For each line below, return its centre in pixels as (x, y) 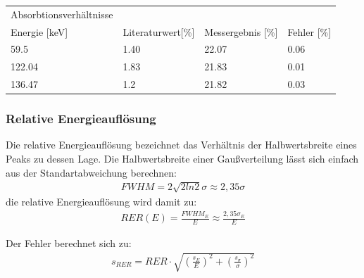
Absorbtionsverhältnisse (62, 14)
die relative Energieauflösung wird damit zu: (101, 201)
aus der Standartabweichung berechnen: (91, 172)
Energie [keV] (39, 31)
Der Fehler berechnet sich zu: (69, 242)
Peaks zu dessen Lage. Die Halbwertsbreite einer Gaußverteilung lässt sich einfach (182, 159)
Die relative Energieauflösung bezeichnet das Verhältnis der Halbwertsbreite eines (181, 145)
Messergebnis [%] (241, 31)
